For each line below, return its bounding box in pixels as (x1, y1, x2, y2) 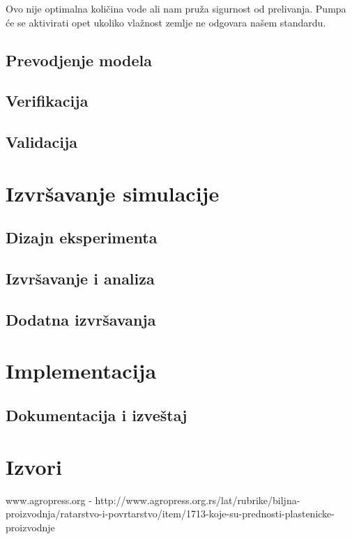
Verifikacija (6, 90, 89, 112)
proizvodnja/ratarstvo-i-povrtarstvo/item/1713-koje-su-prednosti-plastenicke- (6, 506, 335, 521)
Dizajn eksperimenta (6, 227, 158, 248)
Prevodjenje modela (6, 49, 152, 70)
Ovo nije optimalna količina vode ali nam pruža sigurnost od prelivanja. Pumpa (6, 1, 346, 15)
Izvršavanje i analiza (6, 268, 155, 289)
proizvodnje (6, 519, 55, 534)
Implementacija (6, 356, 157, 385)
